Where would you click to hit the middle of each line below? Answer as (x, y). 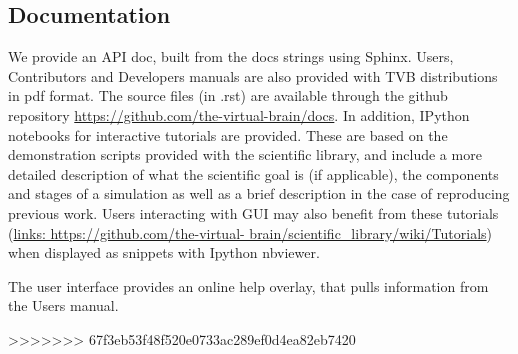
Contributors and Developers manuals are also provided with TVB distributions (253, 75)
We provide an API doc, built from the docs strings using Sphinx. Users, (231, 56)
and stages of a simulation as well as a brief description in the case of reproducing (259, 193)
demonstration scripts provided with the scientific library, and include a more (245, 154)
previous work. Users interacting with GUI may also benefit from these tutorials (253, 212)
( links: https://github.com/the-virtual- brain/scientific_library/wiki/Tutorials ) (250, 232)
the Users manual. (63, 305)
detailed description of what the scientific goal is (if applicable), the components (253, 173)
